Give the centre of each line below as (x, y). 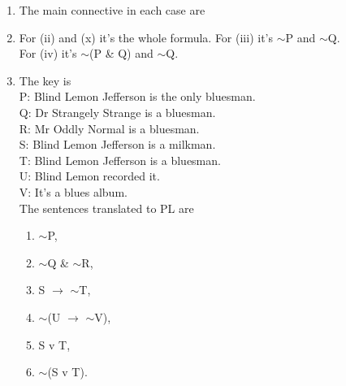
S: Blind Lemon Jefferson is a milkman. (117, 144)
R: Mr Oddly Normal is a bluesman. (109, 128)
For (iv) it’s (48, 53)
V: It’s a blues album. (73, 191)
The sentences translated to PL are (106, 208)
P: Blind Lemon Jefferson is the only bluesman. (137, 96)
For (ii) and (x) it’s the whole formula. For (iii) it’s (146, 37)
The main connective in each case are (112, 10)
